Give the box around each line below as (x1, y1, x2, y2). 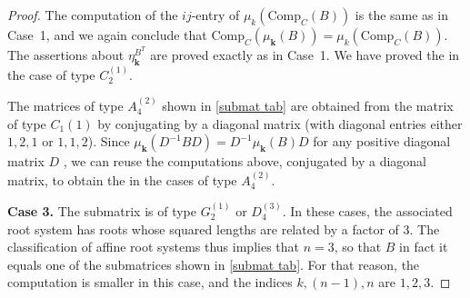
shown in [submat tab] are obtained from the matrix (162, 96, 454, 115)
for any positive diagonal (313, 132, 451, 151)
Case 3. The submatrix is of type (7, 202, 196, 221)
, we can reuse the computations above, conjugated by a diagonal (63, 152, 426, 171)
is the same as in (355, 5, 448, 24)
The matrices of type (7, 96, 124, 115)
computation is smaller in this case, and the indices (7, 273, 293, 292)
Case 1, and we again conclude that (7, 25, 207, 44)
